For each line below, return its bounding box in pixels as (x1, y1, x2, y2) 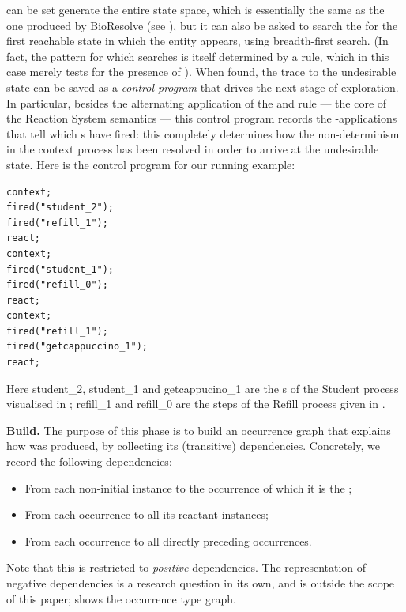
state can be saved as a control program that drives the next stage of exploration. (6, 78, 399, 95)
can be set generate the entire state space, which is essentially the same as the (6, 2, 385, 17)
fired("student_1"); (6, 263, 115, 275)
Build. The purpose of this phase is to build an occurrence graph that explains (6, 421, 391, 438)
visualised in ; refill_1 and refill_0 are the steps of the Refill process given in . (6, 395, 385, 412)
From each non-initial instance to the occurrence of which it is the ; (24, 479, 352, 496)
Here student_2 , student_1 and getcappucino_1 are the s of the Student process (6, 380, 399, 396)
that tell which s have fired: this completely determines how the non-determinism (6, 125, 400, 142)
